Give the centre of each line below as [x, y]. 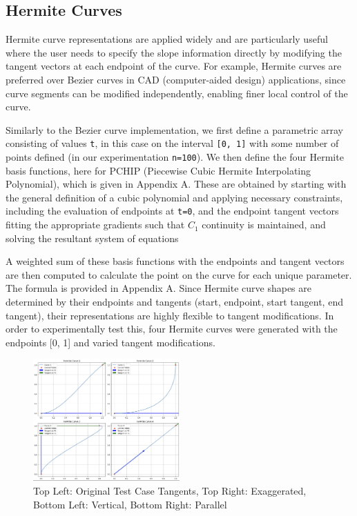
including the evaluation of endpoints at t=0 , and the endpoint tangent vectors [172, 211]
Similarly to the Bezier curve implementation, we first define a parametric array [175, 129]
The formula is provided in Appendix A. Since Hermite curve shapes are [158, 288]
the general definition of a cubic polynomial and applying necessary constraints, [174, 197]
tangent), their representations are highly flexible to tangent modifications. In [170, 315]
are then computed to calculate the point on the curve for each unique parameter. [179, 274]
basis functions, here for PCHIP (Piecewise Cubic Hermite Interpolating [158, 170]
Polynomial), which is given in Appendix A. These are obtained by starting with [176, 184]
